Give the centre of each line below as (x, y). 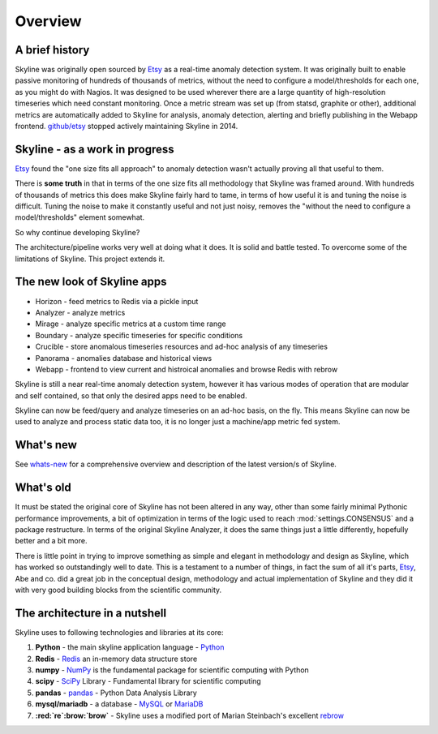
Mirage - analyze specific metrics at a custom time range (131, 324)
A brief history (52, 50)
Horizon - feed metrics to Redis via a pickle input (117, 301)
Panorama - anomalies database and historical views (124, 358)
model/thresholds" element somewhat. (80, 217)
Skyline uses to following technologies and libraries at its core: (119, 632)
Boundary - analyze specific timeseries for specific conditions (139, 335)
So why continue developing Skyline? (77, 232)
